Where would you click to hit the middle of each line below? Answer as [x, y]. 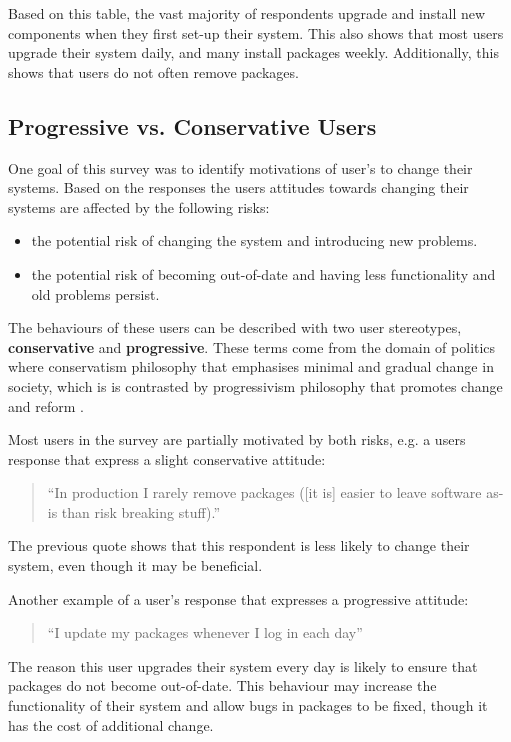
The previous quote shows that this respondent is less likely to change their [239, 545]
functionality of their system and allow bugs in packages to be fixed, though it [248, 705]
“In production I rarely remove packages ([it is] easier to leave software [264, 492]
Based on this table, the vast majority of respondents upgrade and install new [247, 13]
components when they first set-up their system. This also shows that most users [256, 32]
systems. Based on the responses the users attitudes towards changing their [238, 187]
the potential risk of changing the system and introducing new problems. [254, 240]
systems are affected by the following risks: [139, 206]
